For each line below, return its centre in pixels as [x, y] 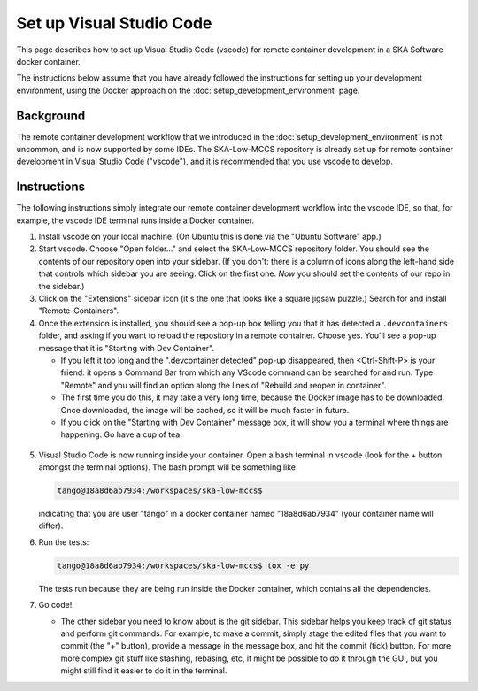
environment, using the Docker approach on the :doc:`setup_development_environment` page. [188, 90]
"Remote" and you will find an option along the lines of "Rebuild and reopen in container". [224, 385]
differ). [51, 526]
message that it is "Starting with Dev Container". [127, 348]
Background [51, 115]
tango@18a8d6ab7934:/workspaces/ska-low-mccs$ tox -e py [183, 565]
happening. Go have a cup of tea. [122, 434]
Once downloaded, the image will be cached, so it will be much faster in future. [205, 410]
